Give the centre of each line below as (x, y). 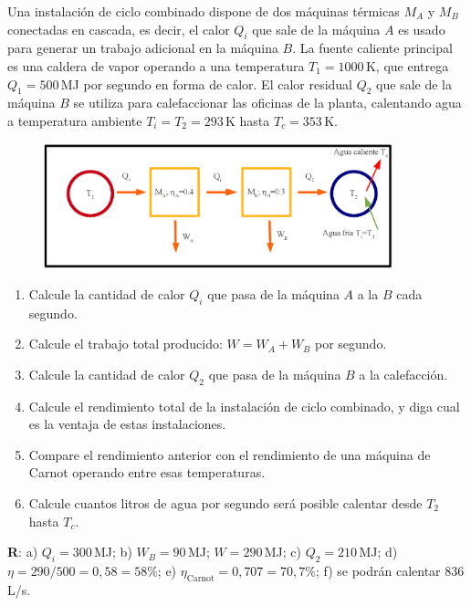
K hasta (248, 120)
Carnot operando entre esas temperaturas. (147, 472)
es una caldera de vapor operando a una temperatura (156, 65)
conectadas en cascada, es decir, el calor (119, 29)
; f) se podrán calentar (378, 570)
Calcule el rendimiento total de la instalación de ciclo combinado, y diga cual (244, 406)
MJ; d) (378, 552)
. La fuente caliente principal (372, 48)
